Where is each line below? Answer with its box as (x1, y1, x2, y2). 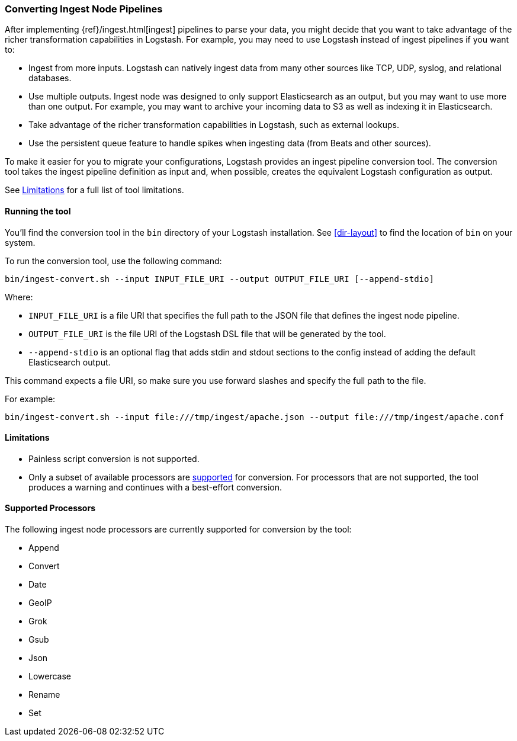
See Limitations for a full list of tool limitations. (5, 185, 184, 195)
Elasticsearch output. (28, 357, 111, 367)
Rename (28, 689, 60, 700)
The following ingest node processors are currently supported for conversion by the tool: (5, 524, 352, 535)
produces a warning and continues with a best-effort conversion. (28, 482, 282, 492)
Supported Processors (5, 503, 95, 514)
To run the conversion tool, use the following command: (5, 255, 222, 266)
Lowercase (28, 671, 72, 682)
